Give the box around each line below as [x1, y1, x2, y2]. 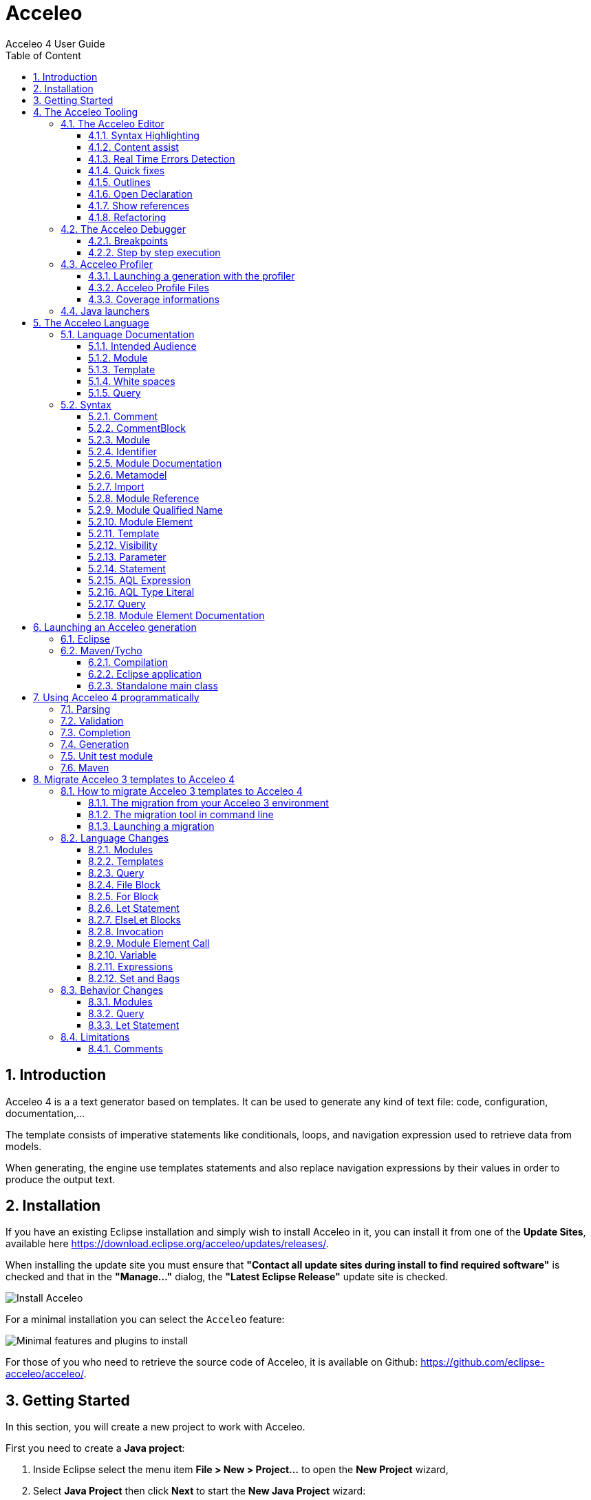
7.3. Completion [61, 726, 131, 738]
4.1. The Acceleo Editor [61, 117, 164, 129]
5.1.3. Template [88, 363, 155, 375]
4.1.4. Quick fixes [88, 164, 165, 176]
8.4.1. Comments [88, 1042, 163, 1054]
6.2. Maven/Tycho [61, 644, 142, 656]
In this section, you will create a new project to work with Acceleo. [6, 1421, 305, 1433]
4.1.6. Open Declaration [88, 187, 193, 200]
